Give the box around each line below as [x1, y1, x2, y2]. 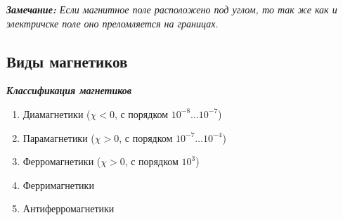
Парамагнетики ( [22, 130, 95, 145]
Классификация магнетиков [6, 83, 132, 98]
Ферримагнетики [22, 177, 94, 192]
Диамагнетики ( [22, 106, 91, 121]
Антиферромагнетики [22, 201, 115, 216]
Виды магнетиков [6, 50, 128, 72]
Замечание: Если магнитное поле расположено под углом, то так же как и [6, 2, 337, 16]
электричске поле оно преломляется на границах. [6, 15, 219, 30]
